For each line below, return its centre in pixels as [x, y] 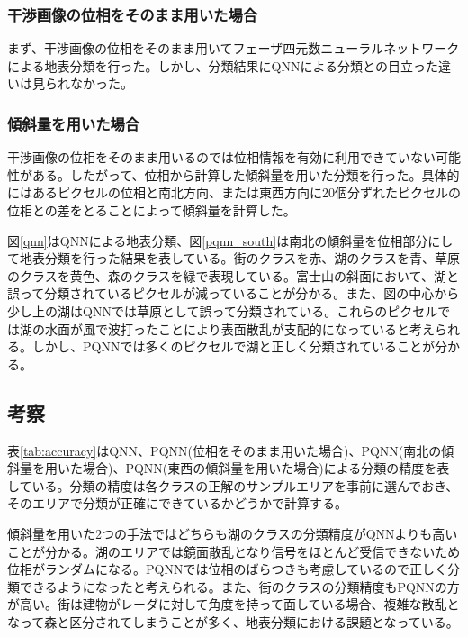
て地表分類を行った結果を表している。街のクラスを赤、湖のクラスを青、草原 [234, 258]
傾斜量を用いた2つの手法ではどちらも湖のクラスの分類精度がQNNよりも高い [233, 533]
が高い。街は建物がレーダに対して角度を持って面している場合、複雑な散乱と [234, 604]
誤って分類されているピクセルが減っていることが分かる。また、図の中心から [234, 293]
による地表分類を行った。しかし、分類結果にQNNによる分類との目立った [223, 65]
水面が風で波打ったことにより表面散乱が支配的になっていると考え [240, 328]
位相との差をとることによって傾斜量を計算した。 [152, 210]
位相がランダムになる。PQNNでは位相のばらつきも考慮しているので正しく [228, 569]
